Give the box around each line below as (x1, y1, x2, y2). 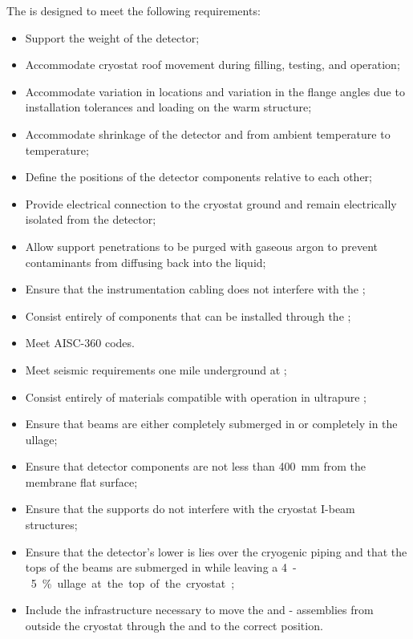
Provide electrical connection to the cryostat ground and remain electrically (25, 195, 397, 212)
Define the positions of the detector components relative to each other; (25, 168, 372, 185)
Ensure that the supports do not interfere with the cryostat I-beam (25, 500, 355, 517)
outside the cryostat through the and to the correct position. (25, 617, 323, 634)
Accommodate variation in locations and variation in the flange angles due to (25, 83, 405, 99)
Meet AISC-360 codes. (25, 334, 135, 351)
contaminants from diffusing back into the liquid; (25, 253, 266, 270)
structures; (25, 516, 78, 533)
